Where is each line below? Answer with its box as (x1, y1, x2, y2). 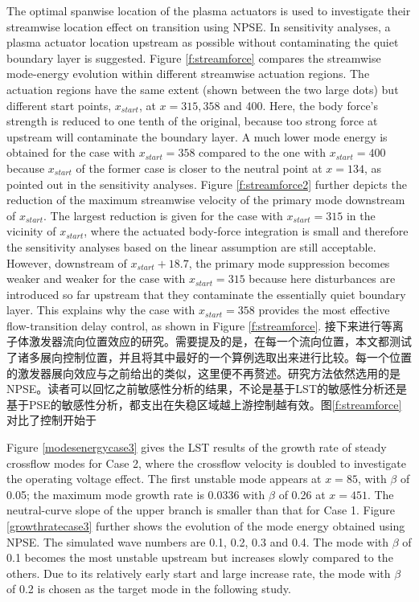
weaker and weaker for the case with (6, 270, 186, 287)
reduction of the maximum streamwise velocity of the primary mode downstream (6, 191, 405, 208)
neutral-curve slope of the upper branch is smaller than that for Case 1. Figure (6, 502, 396, 518)
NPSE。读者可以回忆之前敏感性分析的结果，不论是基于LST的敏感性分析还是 (6, 380, 407, 397)
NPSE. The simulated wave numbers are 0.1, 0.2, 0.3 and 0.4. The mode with (6, 533, 389, 550)
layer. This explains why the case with (6, 301, 195, 318)
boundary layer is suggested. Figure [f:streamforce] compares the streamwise (6, 49, 381, 66)
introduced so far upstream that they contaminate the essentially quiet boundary (6, 285, 406, 302)
